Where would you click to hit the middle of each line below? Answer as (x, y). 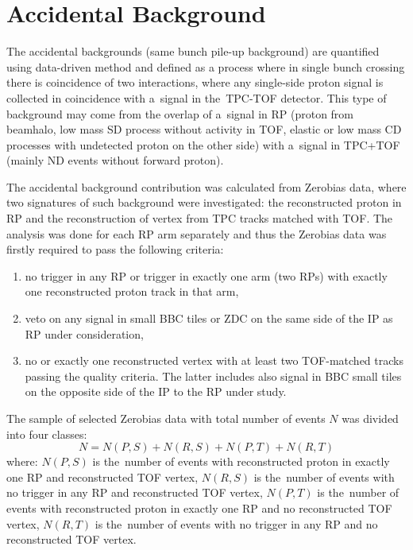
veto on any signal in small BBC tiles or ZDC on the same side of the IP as (209, 318)
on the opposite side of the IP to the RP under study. (156, 391)
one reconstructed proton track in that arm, (132, 291)
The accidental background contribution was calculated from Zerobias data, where (206, 186)
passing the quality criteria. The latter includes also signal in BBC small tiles (213, 376)
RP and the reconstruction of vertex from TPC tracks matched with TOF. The (200, 218)
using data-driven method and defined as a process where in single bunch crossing (206, 66)
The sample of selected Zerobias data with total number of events (166, 418)
